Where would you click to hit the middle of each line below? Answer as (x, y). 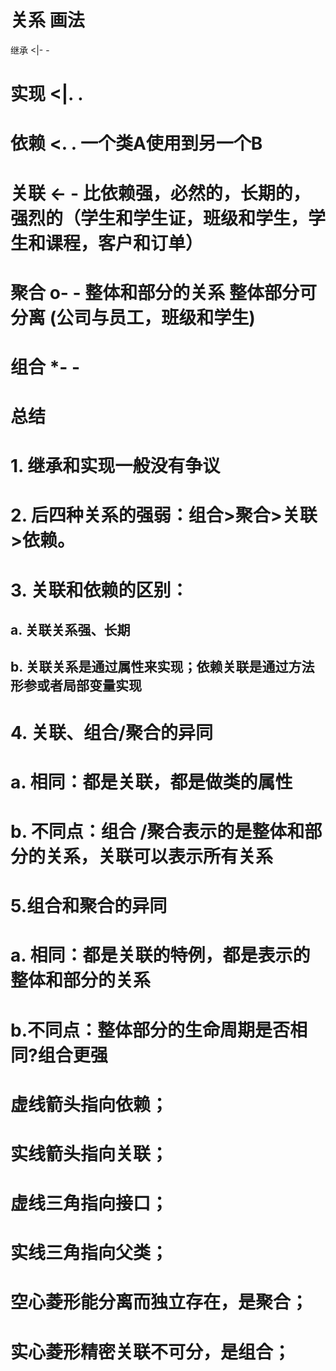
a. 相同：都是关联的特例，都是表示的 (160, 955)
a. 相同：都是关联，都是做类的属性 (151, 782)
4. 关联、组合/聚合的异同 (111, 732)
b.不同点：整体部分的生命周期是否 (150, 1030)
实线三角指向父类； (89, 1253)
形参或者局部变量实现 (76, 686)
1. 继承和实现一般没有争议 (115, 466)
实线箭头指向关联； (89, 1153)
